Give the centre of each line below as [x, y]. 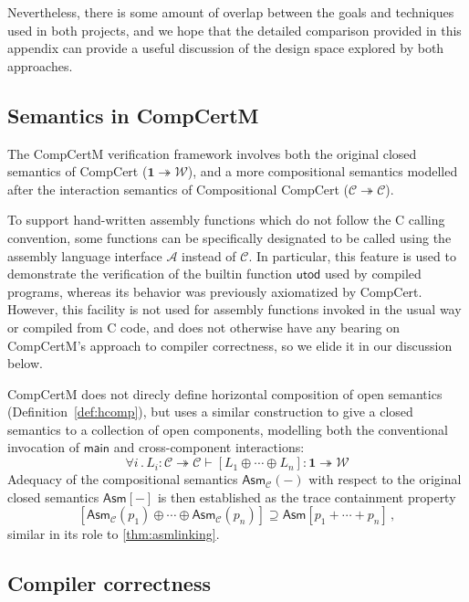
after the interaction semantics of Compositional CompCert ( [178, 189]
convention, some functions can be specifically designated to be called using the [229, 237]
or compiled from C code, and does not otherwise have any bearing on [204, 327]
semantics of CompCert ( [78, 171]
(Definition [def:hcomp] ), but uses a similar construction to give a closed [210, 412]
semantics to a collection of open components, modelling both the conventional [228, 429]
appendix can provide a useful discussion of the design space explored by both [226, 48]
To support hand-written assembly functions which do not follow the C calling [226, 220]
